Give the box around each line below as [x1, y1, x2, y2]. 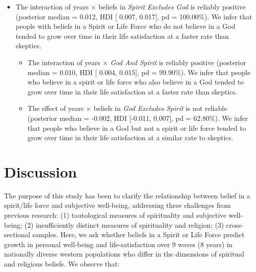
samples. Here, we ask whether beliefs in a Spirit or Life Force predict [32, 229, 245, 240]
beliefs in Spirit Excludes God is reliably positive [98, 1, 246, 11]
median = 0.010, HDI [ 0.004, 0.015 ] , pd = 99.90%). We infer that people [27, 67, 251, 77]
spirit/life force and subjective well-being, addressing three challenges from [4, 200, 231, 210]
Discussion [4, 161, 77, 181]
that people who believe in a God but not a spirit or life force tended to [27, 122, 246, 133]
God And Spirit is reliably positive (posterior [110, 57, 246, 67]
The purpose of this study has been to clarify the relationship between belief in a [4, 190, 251, 200]
